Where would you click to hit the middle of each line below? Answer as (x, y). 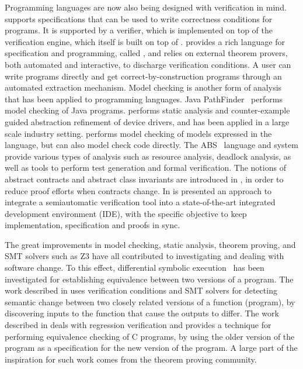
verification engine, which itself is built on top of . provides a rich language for (145, 41)
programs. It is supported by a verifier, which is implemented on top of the (139, 30)
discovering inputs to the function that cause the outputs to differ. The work (142, 313)
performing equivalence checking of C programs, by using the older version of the (150, 336)
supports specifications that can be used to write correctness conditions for (139, 18)
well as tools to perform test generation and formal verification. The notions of (145, 168)
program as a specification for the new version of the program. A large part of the (151, 348)
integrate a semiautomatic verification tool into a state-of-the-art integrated (140, 202)
